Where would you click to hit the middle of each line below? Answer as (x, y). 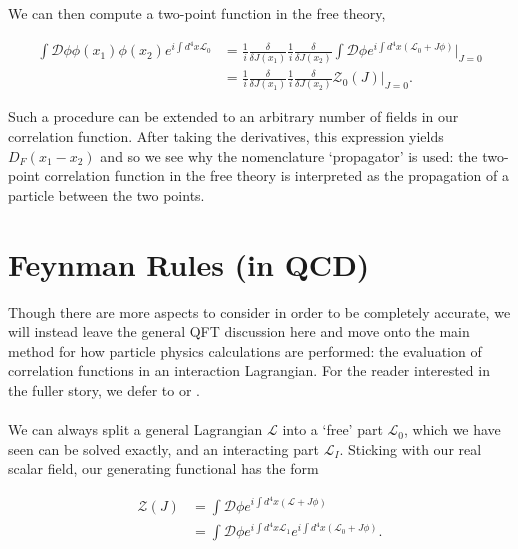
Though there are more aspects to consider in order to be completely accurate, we (259, 311)
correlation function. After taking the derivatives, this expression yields (226, 136)
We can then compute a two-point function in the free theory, (197, 13)
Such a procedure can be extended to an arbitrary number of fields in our (233, 116)
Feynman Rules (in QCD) (189, 263)
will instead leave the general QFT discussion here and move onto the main (239, 331)
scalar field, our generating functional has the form (163, 468)
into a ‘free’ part (332, 429)
